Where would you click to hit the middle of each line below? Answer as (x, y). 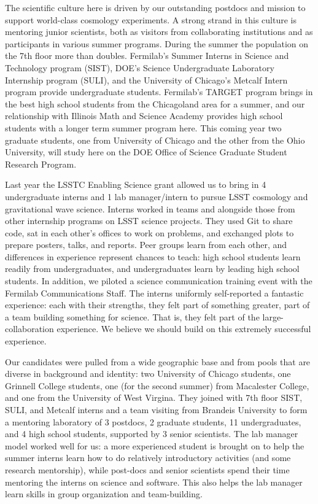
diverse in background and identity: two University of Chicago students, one (148, 374)
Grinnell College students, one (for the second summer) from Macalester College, (157, 385)
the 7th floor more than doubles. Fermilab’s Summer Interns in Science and (147, 56)
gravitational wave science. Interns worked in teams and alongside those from (150, 208)
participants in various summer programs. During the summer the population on (157, 43)
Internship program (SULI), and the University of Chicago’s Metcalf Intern (146, 79)
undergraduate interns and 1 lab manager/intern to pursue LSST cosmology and (157, 196)
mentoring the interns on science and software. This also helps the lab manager (154, 482)
